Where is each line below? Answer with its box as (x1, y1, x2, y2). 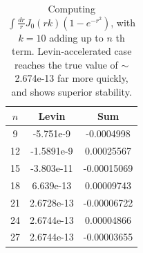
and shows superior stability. (11, 84, 132, 98)
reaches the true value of (14, 57, 118, 71)
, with (111, 15, 136, 29)
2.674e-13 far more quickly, (15, 71, 128, 85)
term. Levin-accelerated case (11, 44, 132, 58)
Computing (48, 1, 95, 15)
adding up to (49, 30, 104, 44)
